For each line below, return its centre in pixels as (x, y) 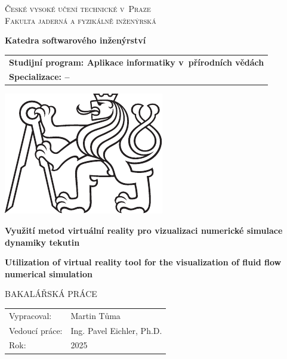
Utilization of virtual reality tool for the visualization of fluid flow (143, 262)
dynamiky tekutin (42, 242)
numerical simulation (49, 273)
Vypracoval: (30, 315)
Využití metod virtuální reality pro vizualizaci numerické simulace (144, 230)
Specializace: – (39, 77)
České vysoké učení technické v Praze (78, 8)
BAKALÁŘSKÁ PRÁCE (51, 294)
